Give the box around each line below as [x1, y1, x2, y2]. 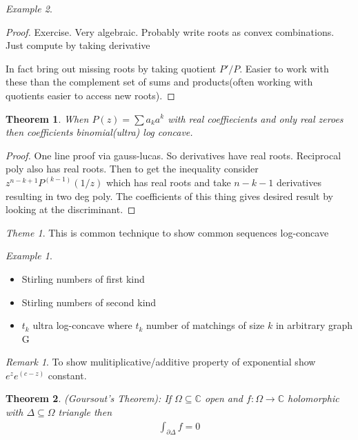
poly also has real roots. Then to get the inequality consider [6, 161, 259, 176]
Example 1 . [6, 248, 52, 263]
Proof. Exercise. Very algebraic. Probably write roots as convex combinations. [6, 24, 335, 39]
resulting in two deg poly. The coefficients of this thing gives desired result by [6, 188, 334, 203]
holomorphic [288, 391, 339, 406]
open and [204, 391, 243, 406]
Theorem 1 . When [6, 111, 89, 126]
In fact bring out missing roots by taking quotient [6, 61, 217, 75]
